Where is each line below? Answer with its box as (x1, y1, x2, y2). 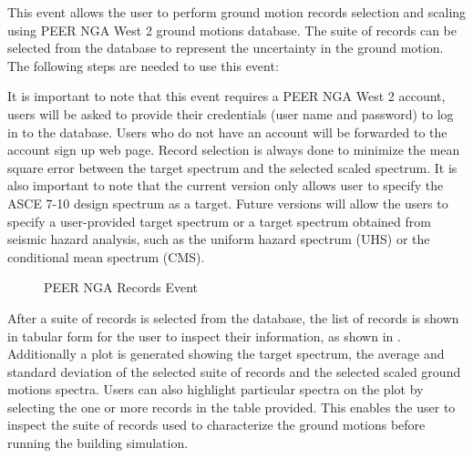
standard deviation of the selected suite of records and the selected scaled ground (7, 361, 461, 381)
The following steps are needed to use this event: (7, 56, 279, 75)
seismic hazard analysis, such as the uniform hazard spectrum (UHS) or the (7, 229, 430, 249)
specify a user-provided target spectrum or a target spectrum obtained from (7, 211, 431, 230)
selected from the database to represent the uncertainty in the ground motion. (7, 38, 444, 57)
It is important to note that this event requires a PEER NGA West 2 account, (7, 87, 446, 106)
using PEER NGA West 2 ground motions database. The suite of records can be (7, 20, 458, 39)
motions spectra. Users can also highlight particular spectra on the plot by (7, 380, 424, 399)
